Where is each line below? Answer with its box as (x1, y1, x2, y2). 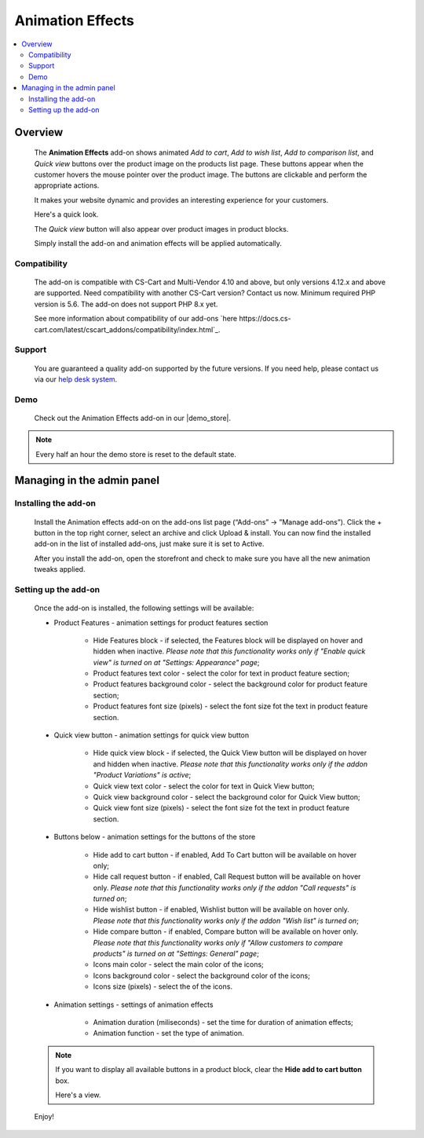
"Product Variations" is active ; (93, 770, 192, 780)
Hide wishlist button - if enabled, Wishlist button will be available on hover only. (93, 905, 349, 914)
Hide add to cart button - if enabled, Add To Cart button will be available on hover (93, 850, 357, 859)
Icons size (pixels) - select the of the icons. (93, 982, 233, 991)
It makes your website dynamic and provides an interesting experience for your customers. (34, 195, 329, 204)
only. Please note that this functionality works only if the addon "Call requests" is (93, 883, 356, 892)
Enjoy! (34, 1112, 55, 1122)
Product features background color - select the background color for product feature (93, 679, 368, 689)
